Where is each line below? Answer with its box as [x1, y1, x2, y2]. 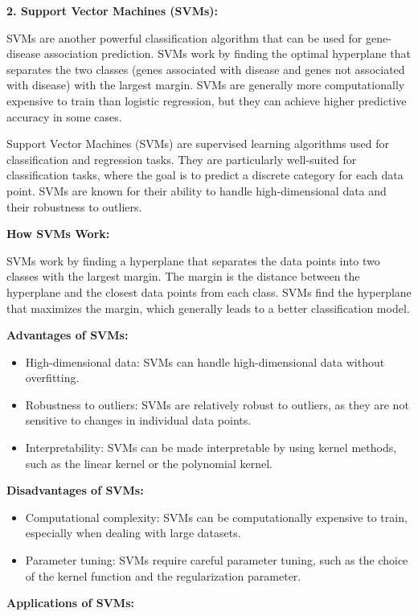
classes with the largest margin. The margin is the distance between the [6, 268, 360, 285]
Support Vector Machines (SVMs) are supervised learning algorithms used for [6, 135, 389, 152]
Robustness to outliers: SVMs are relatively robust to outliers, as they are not [25, 396, 409, 413]
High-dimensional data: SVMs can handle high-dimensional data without [25, 353, 385, 370]
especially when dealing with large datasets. [25, 524, 241, 541]
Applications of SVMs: [6, 594, 134, 611]
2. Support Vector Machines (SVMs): [6, 2, 219, 18]
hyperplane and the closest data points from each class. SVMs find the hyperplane [6, 283, 412, 300]
